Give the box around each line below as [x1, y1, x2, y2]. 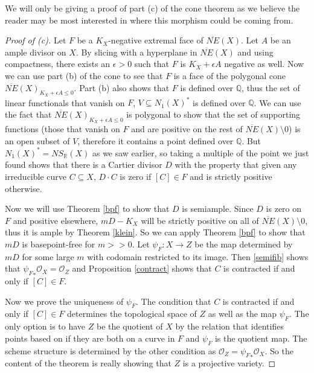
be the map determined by [194, 237, 293, 250]
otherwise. [5, 182, 42, 194]
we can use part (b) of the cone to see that [5, 69, 163, 81]
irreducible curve [5, 170, 67, 182]
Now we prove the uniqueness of [5, 295, 124, 307]
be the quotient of [96, 320, 163, 333]
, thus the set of [242, 81, 300, 94]
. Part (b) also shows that [74, 81, 170, 94]
